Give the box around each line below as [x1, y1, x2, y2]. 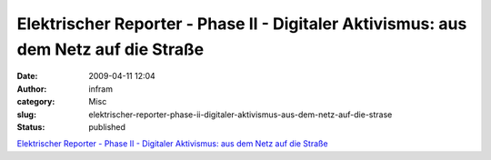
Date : [16, 71, 38, 82]
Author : [16, 83, 47, 95]
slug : [16, 109, 36, 120]
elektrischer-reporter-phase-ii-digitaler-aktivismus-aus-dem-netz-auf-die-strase [88, 109, 393, 120]
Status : [16, 121, 45, 132]
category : [16, 96, 55, 107]
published [88, 121, 126, 132]
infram [88, 83, 114, 95]
